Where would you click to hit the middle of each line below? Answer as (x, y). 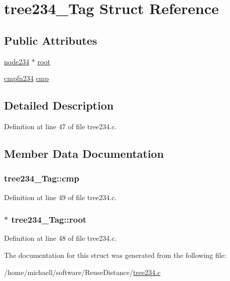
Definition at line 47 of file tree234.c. (61, 126)
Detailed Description (59, 105)
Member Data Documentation (84, 153)
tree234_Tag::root (49, 219)
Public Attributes (51, 40)
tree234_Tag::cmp (42, 178)
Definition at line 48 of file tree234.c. (61, 238)
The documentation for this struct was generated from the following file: (115, 255)
